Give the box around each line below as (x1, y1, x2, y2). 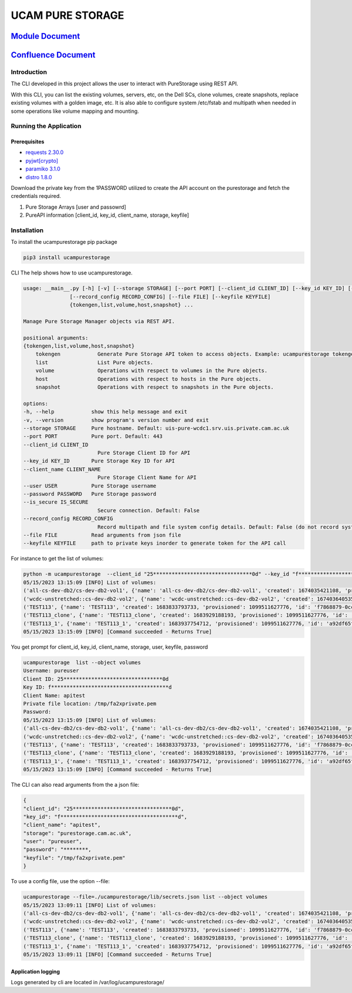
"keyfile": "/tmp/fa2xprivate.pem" (23, 854, 126, 861)
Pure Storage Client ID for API (97, 449, 191, 457)
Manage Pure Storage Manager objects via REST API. (23, 318, 175, 324)
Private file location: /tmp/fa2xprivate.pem (23, 700, 157, 707)
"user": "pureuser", (23, 838, 82, 845)
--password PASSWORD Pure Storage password (23, 491, 157, 498)
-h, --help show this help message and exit (23, 408, 188, 415)
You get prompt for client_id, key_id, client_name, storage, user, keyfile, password (11, 643, 208, 650)
